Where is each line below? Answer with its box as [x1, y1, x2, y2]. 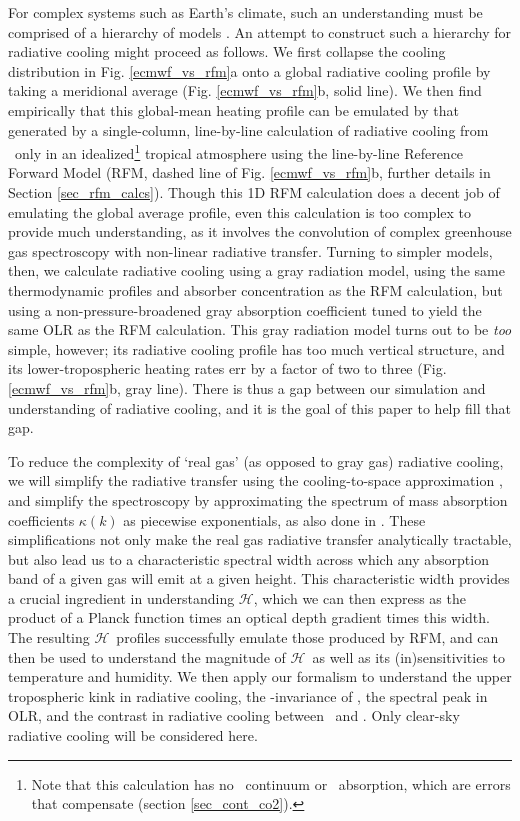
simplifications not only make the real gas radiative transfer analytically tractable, [8, 529, 512, 550]
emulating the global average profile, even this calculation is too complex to [8, 201, 471, 222]
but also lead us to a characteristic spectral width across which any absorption [8, 548, 489, 569]
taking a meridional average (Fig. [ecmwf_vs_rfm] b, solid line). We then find [8, 80, 482, 101]
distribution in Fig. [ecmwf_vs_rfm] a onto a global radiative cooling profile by [8, 60, 491, 81]
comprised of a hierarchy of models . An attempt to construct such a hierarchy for [8, 21, 512, 42]
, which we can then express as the [253, 587, 466, 608]
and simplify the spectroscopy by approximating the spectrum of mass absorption [8, 489, 508, 510]
